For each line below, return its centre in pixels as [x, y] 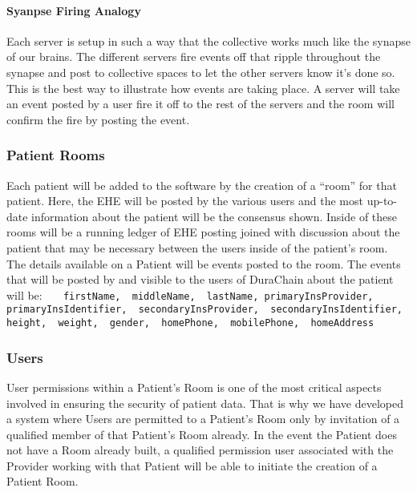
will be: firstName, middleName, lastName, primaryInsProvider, [190, 294]
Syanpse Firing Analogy [74, 10]
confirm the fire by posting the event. [98, 119]
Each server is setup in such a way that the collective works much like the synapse [208, 40]
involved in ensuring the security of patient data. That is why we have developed [205, 403]
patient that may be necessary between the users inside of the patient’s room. [197, 247]
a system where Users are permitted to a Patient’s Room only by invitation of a [203, 419]
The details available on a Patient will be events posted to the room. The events [204, 263]
